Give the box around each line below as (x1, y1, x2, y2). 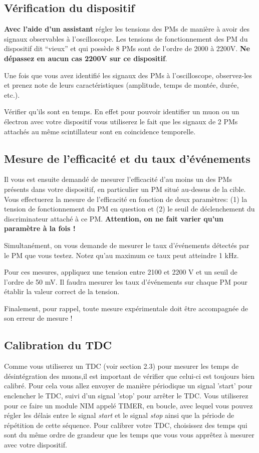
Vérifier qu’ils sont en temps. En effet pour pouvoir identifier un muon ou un (4, 106, 239, 117)
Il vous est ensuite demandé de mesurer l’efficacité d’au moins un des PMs (4, 174, 232, 184)
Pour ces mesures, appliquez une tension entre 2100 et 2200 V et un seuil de (4, 267, 237, 277)
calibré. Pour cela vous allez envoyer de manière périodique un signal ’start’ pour (4, 380, 252, 391)
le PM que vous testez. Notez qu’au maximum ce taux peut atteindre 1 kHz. (4, 250, 239, 260)
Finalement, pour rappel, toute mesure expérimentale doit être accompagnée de (4, 303, 248, 313)
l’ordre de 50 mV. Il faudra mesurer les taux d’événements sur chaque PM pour (4, 276, 248, 287)
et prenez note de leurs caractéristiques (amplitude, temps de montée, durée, (4, 80, 239, 90)
